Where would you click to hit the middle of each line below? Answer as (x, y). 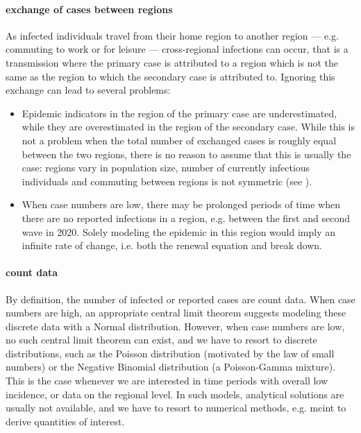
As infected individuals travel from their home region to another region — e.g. (172, 35)
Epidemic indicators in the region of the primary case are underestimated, (179, 113)
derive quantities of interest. (65, 421)
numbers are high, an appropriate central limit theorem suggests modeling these (176, 313)
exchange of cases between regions (89, 9)
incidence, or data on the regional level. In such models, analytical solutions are (175, 394)
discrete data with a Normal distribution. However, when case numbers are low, (175, 326)
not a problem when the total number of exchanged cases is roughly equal (179, 140)
